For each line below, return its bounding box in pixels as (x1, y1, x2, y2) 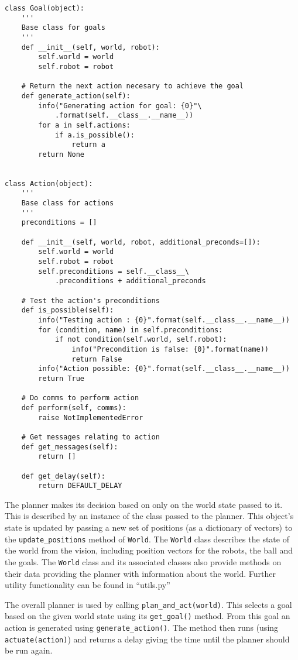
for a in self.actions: (38, 121, 131, 129)
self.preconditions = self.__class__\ (38, 267, 189, 276)
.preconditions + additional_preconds (54, 277, 206, 286)
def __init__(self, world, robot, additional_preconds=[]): (21, 238, 261, 246)
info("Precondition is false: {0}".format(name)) (71, 345, 269, 353)
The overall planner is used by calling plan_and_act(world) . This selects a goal (5, 598, 292, 610)
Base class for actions (21, 199, 114, 208)
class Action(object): (5, 179, 93, 188)
